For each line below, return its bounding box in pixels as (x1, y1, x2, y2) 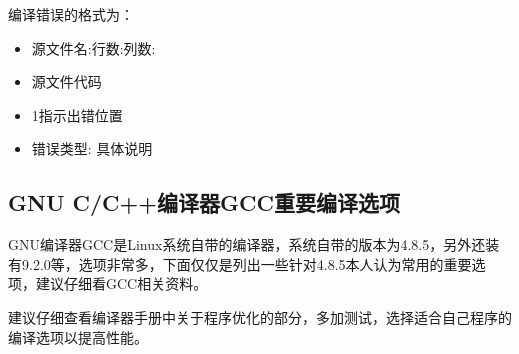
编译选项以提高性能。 (8, 326, 148, 347)
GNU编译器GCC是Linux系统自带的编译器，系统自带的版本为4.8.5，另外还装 (8, 234, 500, 255)
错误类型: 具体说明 (31, 138, 153, 159)
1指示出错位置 (31, 104, 123, 125)
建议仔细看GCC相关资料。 (35, 273, 208, 294)
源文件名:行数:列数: (31, 37, 156, 58)
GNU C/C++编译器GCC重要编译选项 (8, 187, 400, 218)
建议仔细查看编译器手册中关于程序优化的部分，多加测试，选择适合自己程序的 (8, 306, 512, 327)
